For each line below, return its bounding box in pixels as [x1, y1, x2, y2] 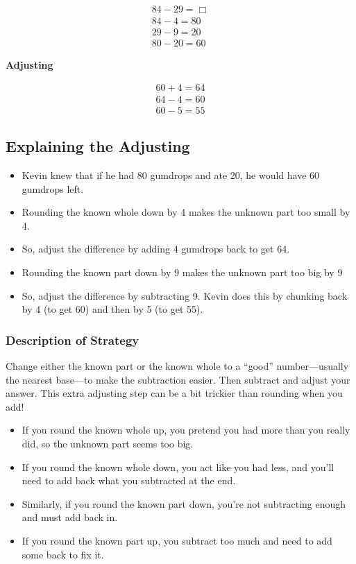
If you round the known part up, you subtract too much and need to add [22, 533, 332, 547]
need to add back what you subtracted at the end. [22, 473, 236, 488]
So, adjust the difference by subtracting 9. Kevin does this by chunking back [22, 288, 348, 302]
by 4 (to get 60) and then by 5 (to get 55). [22, 302, 203, 316]
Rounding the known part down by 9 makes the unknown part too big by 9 [22, 264, 343, 279]
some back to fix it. [22, 547, 104, 561]
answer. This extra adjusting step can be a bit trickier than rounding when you [6, 386, 343, 400]
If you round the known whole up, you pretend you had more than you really [22, 422, 350, 437]
